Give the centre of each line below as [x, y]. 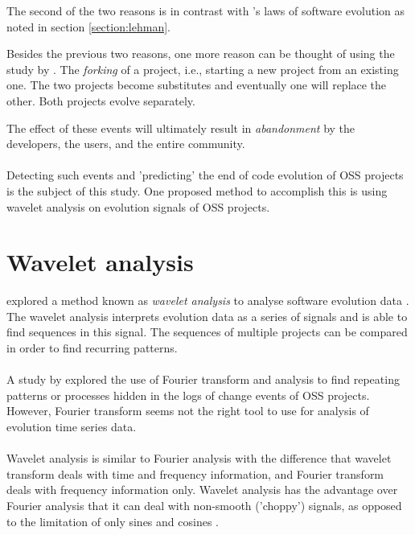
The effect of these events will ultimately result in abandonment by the [181, 128]
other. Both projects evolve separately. [101, 100]
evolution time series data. [72, 426]
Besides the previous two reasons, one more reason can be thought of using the [201, 53]
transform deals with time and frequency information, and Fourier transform [195, 473]
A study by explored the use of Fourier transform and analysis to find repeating [203, 379]
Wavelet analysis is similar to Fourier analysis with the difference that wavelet [199, 458]
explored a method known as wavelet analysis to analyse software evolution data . [208, 300]
